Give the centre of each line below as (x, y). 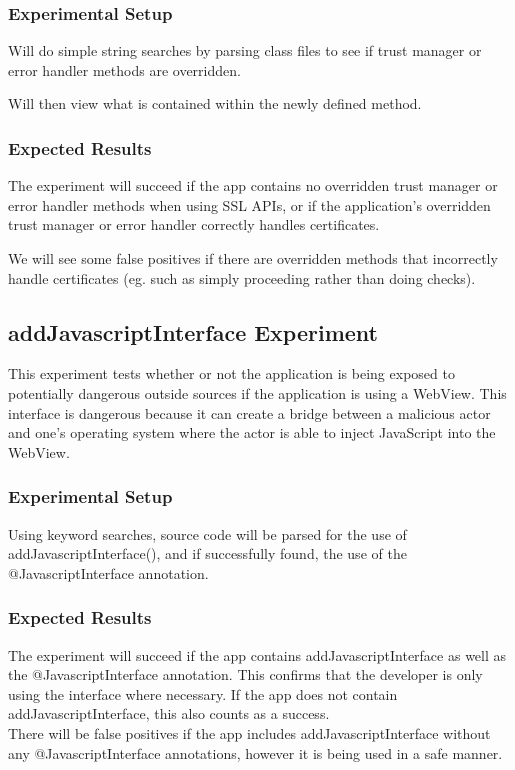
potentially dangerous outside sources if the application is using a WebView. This (257, 392)
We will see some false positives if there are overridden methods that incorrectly (253, 258)
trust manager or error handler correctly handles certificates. (194, 224)
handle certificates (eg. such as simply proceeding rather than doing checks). (242, 277)
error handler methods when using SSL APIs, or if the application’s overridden (249, 204)
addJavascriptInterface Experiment (193, 331)
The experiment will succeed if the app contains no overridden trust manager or (253, 185)
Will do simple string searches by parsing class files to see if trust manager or (245, 50)
